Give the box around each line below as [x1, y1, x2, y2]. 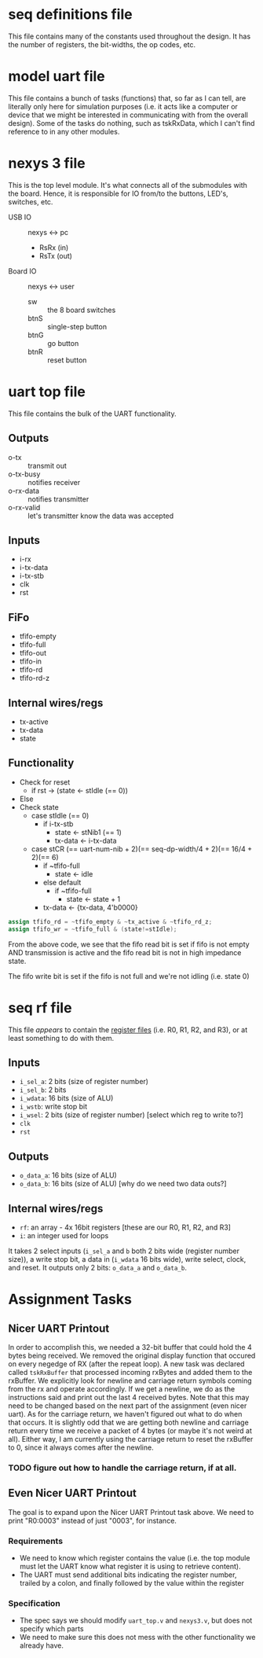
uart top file [8, 383, 86, 400]
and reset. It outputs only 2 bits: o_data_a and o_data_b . [8, 1263, 187, 1272]
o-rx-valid [8, 502, 41, 512]
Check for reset [19, 777, 71, 787]
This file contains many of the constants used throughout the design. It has [8, 31, 251, 41]
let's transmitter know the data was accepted [27, 511, 174, 520]
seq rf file [8, 998, 72, 1016]
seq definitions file [8, 6, 133, 24]
